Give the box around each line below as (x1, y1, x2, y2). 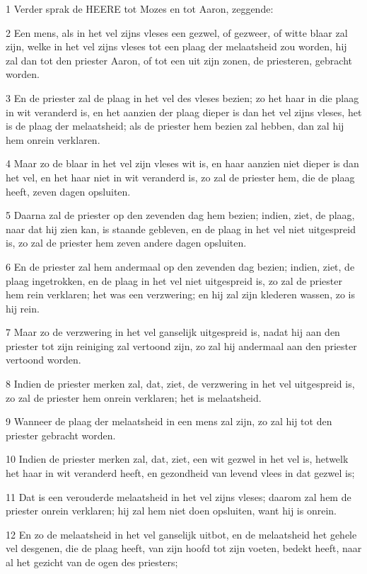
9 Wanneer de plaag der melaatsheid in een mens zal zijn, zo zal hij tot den (6, 414, 332, 429)
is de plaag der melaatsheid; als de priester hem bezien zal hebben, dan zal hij (6, 118, 344, 133)
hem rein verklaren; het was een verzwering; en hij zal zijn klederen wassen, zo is (6, 287, 355, 302)
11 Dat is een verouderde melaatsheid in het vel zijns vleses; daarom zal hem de (6, 489, 351, 504)
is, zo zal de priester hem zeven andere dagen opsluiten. (6, 235, 247, 250)
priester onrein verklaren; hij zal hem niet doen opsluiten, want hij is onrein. (6, 503, 337, 518)
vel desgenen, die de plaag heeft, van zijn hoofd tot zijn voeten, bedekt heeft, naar (6, 541, 362, 556)
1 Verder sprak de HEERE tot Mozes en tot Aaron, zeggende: (6, 1, 274, 16)
